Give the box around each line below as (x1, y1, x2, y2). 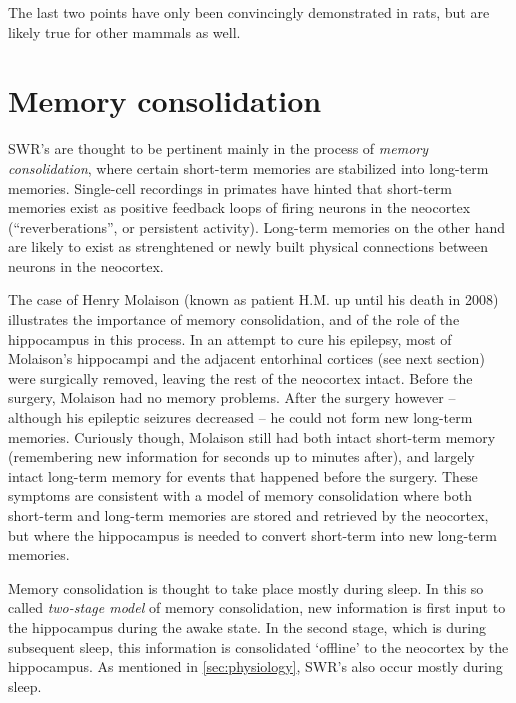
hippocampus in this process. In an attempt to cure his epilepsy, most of (8, 328, 452, 349)
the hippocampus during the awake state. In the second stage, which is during (8, 616, 487, 637)
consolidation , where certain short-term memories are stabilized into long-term (8, 157, 489, 178)
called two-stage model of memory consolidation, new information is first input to (8, 597, 506, 618)
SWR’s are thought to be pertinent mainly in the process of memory (8, 138, 428, 159)
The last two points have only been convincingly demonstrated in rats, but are (8, 2, 490, 22)
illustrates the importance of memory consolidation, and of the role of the (8, 309, 460, 330)
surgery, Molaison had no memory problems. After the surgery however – (8, 387, 456, 408)
